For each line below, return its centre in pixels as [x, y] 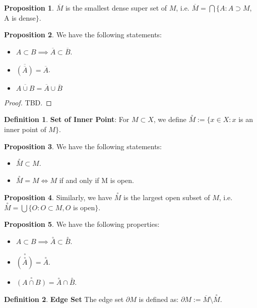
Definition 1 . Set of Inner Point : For [67, 119]
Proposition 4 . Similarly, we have [58, 197]
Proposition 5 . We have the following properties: [82, 224]
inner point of [25, 129]
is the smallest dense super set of [116, 8]
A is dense [20, 17]
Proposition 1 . [29, 8]
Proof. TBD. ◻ [28, 102]
